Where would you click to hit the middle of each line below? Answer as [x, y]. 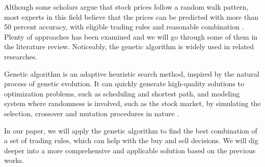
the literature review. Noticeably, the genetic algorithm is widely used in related [129, 46]
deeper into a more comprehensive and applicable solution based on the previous [130, 150]
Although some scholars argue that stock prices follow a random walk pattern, [126, 7]
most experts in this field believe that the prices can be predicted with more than [131, 16]
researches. [21, 56]
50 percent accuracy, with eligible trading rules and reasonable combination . [124, 27]
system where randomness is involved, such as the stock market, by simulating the [132, 103]
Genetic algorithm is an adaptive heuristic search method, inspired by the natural [132, 73]
